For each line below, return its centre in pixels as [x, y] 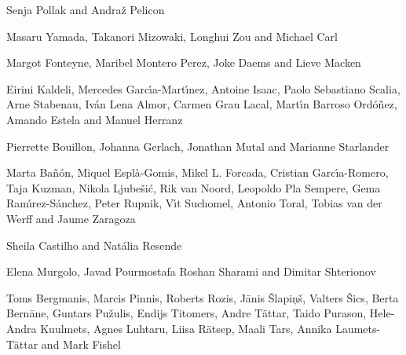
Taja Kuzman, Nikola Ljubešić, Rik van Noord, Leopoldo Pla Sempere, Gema [194, 187]
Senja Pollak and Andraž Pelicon [86, 9]
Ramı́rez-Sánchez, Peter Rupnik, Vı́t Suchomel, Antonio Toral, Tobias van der [194, 203]
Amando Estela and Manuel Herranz [95, 119]
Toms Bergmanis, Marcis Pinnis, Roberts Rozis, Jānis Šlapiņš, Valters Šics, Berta [203, 297]
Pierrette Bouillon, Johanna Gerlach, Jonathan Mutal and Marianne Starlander [198, 146]
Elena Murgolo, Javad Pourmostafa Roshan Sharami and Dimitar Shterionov [191, 271]
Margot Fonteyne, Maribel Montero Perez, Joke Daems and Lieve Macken [184, 62]
